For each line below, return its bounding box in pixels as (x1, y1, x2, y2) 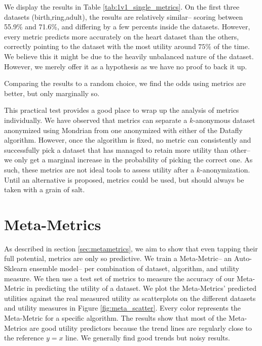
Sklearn (4, 263, 27, 273)
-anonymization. (200, 164, 250, 175)
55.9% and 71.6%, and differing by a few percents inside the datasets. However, (4, 21, 250, 32)
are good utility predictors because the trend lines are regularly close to (29, 322, 252, 333)
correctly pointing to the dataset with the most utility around (4, 41, 196, 52)
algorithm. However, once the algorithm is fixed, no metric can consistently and (4, 135, 251, 145)
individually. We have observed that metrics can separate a (4, 114, 188, 125)
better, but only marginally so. (4, 88, 100, 98)
